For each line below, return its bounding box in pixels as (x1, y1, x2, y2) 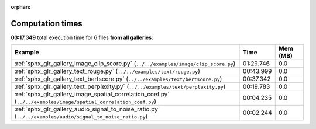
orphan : (11, 4, 31, 10)
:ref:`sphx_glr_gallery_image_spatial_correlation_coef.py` (14, 90, 170, 99)
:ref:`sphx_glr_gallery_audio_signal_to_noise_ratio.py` (14, 105, 160, 113)
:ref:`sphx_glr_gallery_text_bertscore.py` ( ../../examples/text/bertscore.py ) (14, 75, 222, 83)
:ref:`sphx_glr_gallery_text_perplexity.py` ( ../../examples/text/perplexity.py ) (14, 82, 226, 90)
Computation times (11, 18, 83, 29)
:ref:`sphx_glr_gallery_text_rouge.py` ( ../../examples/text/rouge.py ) (14, 67, 200, 75)
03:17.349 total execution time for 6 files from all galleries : (11, 34, 153, 41)
